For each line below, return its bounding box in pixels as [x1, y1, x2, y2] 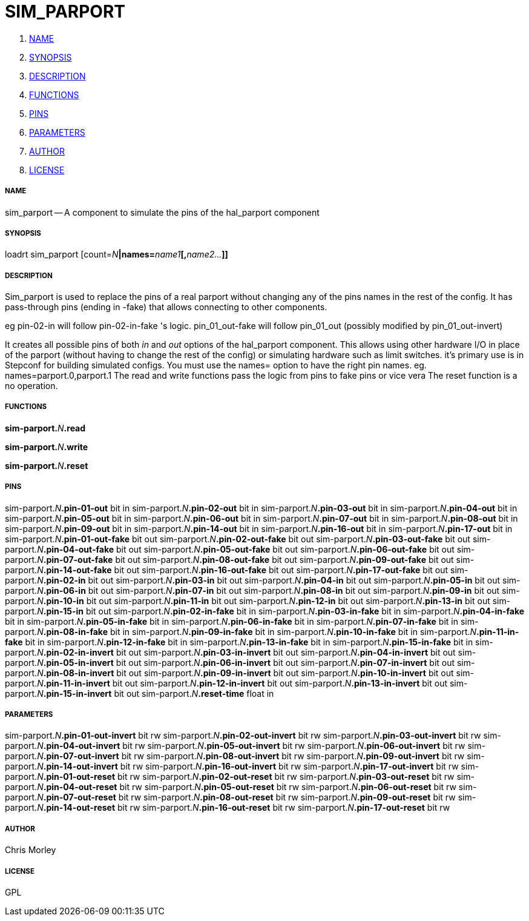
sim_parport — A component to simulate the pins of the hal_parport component [5, 207, 320, 218]
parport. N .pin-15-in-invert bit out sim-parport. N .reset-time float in [5, 688, 274, 699]
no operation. [5, 381, 58, 391]
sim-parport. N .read [5, 422, 86, 433]
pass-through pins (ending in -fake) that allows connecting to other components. [5, 302, 327, 313]
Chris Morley [5, 845, 56, 856]
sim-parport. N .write [5, 441, 88, 452]
